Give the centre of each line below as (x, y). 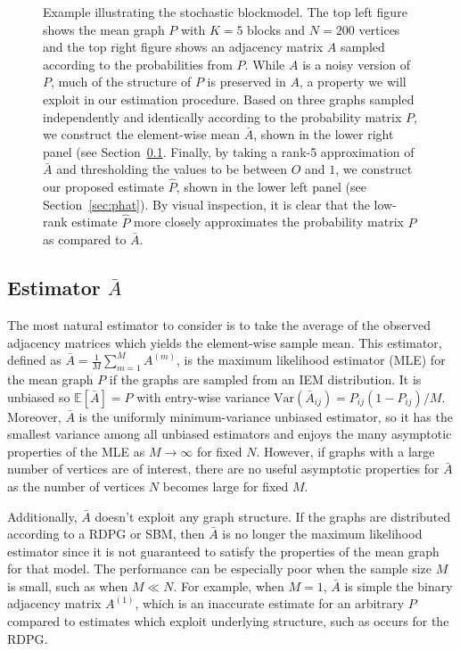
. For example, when (229, 585)
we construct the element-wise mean (142, 134)
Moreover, (34, 416)
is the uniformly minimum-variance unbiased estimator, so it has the (266, 416)
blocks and (276, 29)
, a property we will (353, 82)
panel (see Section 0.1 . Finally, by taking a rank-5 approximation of (229, 151)
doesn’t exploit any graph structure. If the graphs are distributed (273, 516)
